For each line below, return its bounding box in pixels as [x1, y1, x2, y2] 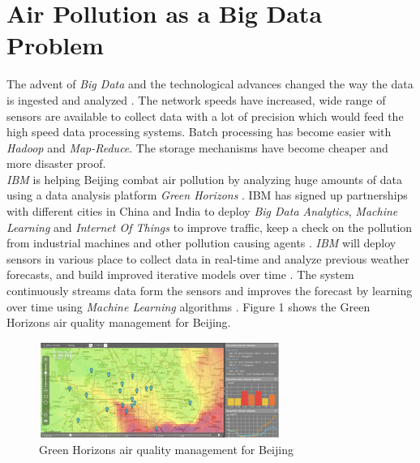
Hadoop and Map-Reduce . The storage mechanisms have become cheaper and [6, 139, 388, 156]
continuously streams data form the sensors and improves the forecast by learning [6, 282, 413, 299]
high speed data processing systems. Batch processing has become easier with [6, 123, 392, 140]
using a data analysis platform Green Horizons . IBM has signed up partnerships [6, 186, 408, 204]
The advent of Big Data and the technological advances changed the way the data [6, 75, 414, 92]
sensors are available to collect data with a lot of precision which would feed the [6, 107, 404, 124]
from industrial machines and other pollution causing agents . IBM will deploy [6, 234, 396, 251]
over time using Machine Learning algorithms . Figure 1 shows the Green [6, 298, 371, 315]
